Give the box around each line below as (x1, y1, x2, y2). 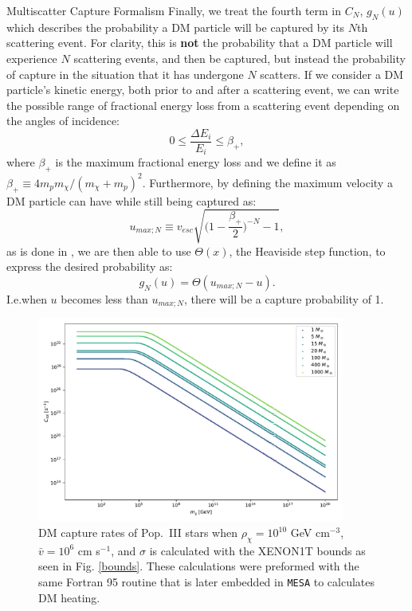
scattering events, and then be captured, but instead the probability (73, 49, 406, 66)
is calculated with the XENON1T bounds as (149, 542, 366, 558)
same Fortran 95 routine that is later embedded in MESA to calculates (38, 574, 375, 590)
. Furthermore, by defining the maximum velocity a (142, 174, 393, 190)
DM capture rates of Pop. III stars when (38, 524, 238, 541)
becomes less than (61, 290, 148, 307)
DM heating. (38, 589, 100, 605)
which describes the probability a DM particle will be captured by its (6, 18, 345, 35)
